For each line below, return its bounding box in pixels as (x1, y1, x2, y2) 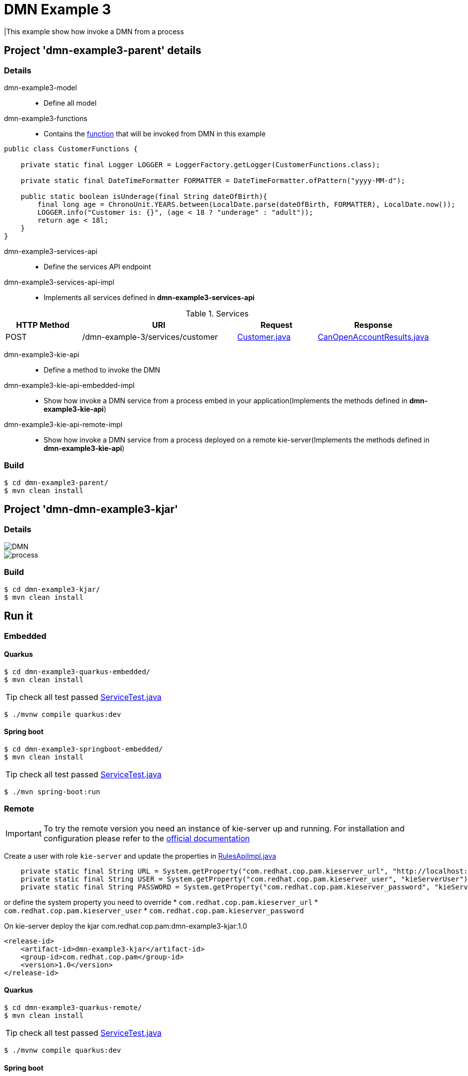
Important (5, 828, 42, 838)
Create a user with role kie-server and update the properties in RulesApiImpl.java (4, 851, 276, 860)
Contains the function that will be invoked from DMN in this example (44, 129, 266, 138)
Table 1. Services (185, 308, 249, 318)
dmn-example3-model (4, 83, 77, 92)
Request (260, 319, 292, 330)
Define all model (44, 98, 97, 107)
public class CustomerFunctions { (4, 144, 138, 153)
